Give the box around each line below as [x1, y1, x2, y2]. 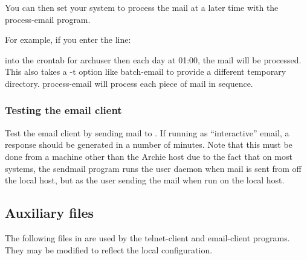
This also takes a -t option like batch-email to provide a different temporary [5, 65, 286, 78]
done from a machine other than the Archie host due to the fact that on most [5, 150, 292, 162]
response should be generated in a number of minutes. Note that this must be [5, 138, 292, 151]
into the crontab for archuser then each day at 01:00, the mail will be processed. [5, 53, 302, 66]
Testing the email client [5, 103, 122, 118]
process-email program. [5, 13, 91, 25]
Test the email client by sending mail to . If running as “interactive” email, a [5, 126, 289, 139]
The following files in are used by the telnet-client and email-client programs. [5, 231, 290, 244]
